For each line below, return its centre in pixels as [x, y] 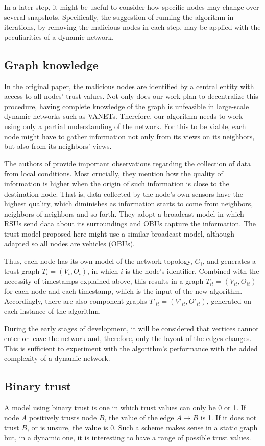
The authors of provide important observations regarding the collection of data [128, 163]
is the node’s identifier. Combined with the [192, 271]
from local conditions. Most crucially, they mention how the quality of [114, 173]
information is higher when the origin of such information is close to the [117, 183]
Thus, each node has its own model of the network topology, [98, 261]
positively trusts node [63, 417]
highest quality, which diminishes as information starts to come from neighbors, [129, 204]
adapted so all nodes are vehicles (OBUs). [70, 243]
